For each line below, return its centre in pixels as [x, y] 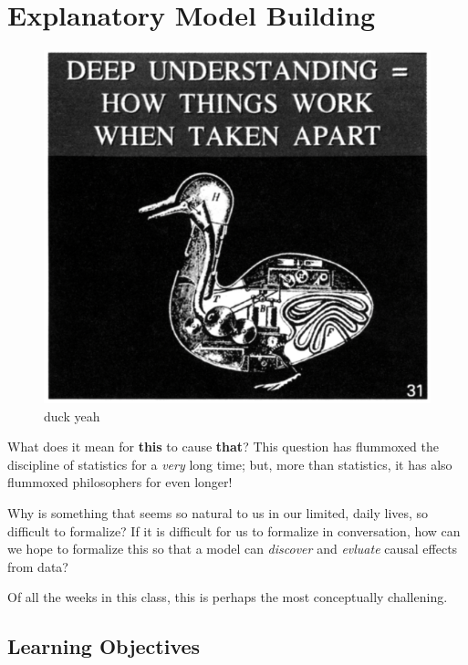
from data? [38, 566]
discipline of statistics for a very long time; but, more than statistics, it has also [230, 464]
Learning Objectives [104, 646]
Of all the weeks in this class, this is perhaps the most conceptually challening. [228, 597]
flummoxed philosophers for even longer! [120, 482]
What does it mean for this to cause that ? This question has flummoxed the [224, 447]
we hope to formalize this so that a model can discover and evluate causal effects [233, 549]
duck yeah [72, 416]
